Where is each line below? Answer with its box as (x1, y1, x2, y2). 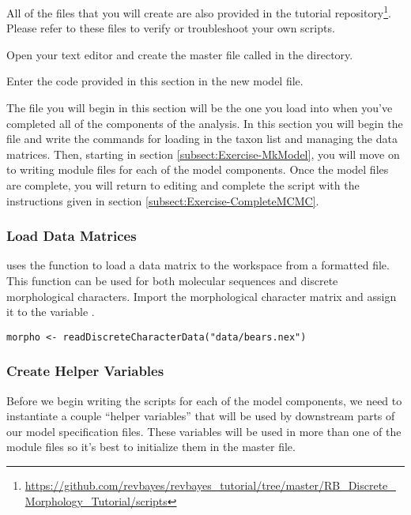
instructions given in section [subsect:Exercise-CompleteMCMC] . (6, 192, 319, 209)
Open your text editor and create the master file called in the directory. (6, 46, 353, 62)
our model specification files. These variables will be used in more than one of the (6, 423, 402, 439)
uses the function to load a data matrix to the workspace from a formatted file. (6, 257, 390, 273)
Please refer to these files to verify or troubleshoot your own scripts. (6, 20, 335, 36)
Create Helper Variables (6, 361, 164, 381)
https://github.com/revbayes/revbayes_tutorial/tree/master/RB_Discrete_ (25, 477, 396, 494)
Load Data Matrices (6, 226, 137, 246)
